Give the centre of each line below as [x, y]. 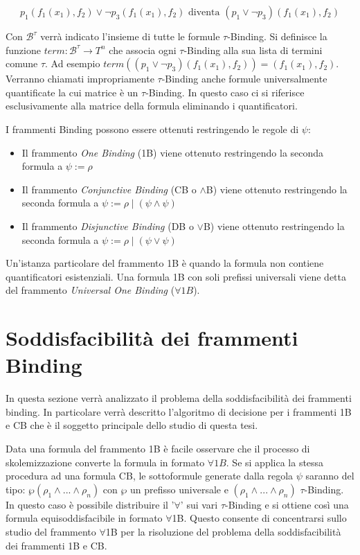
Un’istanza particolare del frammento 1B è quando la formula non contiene [165, 263]
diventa [204, 12]
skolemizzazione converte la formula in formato [105, 462]
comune [22, 63]
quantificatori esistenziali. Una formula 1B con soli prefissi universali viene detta [176, 276]
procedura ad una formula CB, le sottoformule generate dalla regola [150, 476]
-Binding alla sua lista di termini [253, 50]
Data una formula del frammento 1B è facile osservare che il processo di [158, 448]
